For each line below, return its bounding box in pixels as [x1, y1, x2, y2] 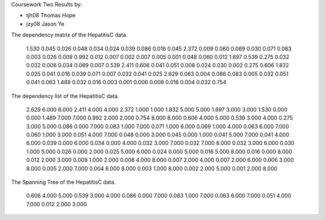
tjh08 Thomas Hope [26, 12, 76, 19]
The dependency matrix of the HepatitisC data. [11, 31, 128, 38]
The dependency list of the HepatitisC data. [11, 92, 120, 99]
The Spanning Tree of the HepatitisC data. [11, 179, 116, 186]
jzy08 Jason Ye [26, 20, 64, 27]
